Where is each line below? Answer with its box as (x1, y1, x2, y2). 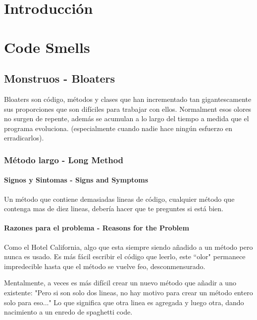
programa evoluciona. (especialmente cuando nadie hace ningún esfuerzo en (4, 123, 233, 133)
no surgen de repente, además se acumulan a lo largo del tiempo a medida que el (4, 113, 249, 124)
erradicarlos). (4, 133, 44, 143)
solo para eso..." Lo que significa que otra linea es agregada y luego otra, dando (4, 297, 244, 307)
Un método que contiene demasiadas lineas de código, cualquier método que (4, 193, 235, 204)
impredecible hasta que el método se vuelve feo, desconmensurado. (4, 261, 206, 271)
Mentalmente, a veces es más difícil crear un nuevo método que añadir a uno (4, 277, 236, 288)
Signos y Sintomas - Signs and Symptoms (4, 175, 149, 185)
